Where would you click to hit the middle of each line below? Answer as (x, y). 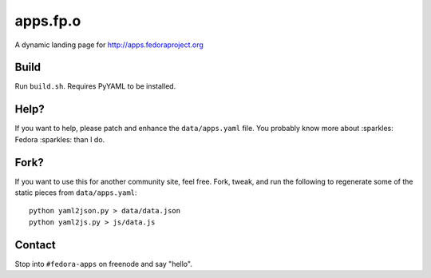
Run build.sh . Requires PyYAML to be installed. (95, 86)
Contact (35, 245)
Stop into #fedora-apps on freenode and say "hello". (104, 264)
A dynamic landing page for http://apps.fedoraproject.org (109, 45)
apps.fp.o (48, 21)
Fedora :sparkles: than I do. (60, 139)
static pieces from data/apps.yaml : (76, 193)
